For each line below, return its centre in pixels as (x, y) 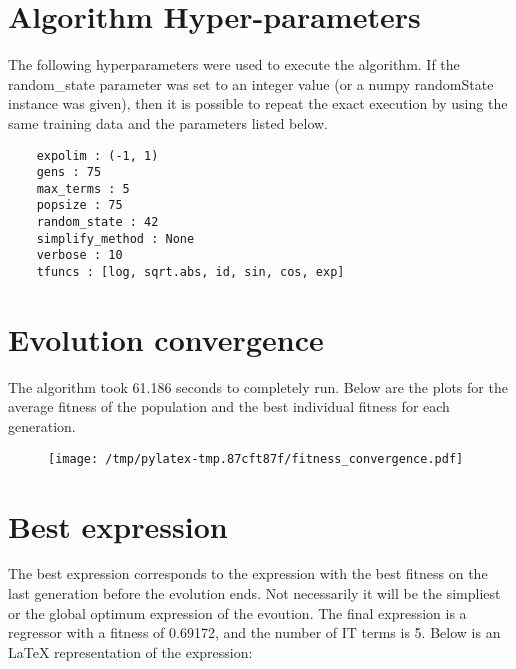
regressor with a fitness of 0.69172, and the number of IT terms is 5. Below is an (254, 632)
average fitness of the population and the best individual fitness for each (229, 406)
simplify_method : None (115, 238)
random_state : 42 (97, 222)
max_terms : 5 (83, 188)
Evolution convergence (166, 338)
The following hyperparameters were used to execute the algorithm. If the (234, 64)
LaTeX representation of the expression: (130, 651)
